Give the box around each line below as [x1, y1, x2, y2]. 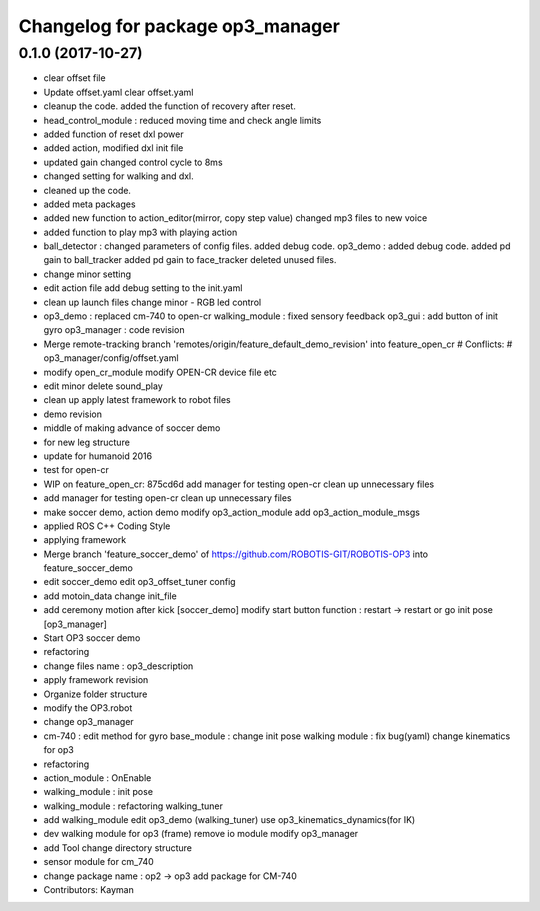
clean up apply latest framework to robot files [43, 394, 231, 406]
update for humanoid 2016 [43, 450, 153, 462]
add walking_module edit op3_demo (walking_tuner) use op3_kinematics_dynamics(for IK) [43, 814, 416, 826]
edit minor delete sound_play [43, 380, 164, 392]
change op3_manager [43, 716, 134, 728]
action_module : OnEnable [43, 771, 152, 784]
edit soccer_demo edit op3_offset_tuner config [43, 576, 236, 588]
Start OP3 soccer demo [43, 632, 141, 644]
